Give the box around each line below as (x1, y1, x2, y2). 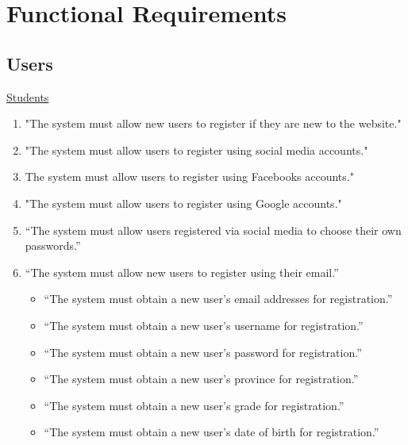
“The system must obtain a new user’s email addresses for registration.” (44, 290, 393, 307)
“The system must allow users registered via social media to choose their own (25, 221, 402, 238)
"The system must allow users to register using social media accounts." (25, 141, 368, 158)
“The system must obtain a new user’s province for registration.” (44, 370, 359, 387)
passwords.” (25, 237, 81, 254)
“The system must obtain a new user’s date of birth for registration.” (44, 424, 379, 440)
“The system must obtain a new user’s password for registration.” (44, 343, 362, 360)
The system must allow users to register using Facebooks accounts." (25, 168, 354, 185)
